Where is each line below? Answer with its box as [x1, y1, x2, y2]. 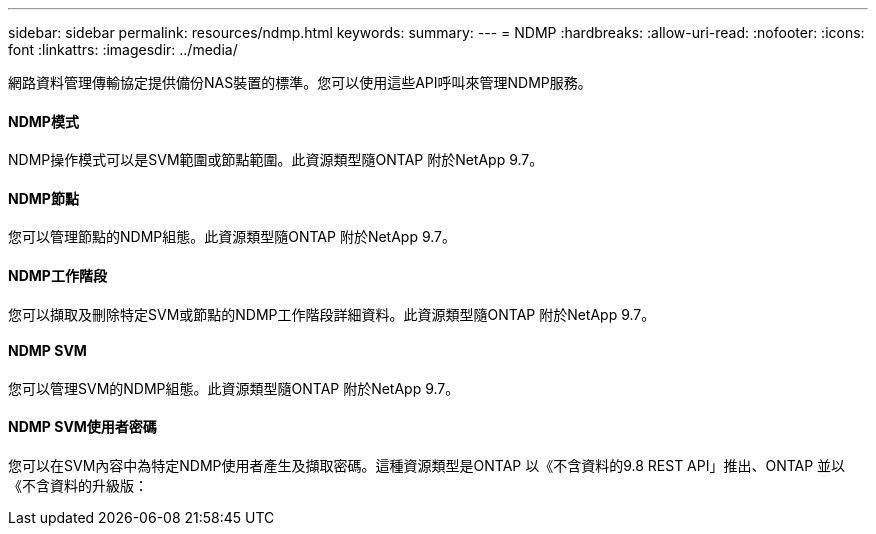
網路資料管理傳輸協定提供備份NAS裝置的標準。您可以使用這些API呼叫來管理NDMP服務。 [8, 74, 592, 91]
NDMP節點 [8, 189, 79, 207]
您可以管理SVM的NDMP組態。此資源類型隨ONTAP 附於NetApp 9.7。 [8, 379, 460, 397]
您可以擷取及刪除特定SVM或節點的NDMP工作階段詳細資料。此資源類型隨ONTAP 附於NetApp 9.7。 [8, 305, 656, 323]
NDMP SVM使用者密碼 [8, 418, 157, 436]
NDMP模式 [8, 112, 79, 130]
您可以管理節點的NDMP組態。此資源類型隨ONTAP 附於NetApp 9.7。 [8, 228, 456, 246]
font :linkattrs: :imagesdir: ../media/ [8, 41, 238, 58]
